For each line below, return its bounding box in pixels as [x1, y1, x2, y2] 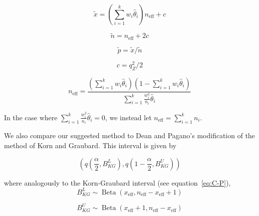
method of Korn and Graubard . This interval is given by [4, 140, 177, 150]
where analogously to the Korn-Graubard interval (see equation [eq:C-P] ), [4, 177, 231, 188]
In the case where [4, 112, 58, 122]
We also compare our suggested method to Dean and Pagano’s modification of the [4, 130, 255, 141]
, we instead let [105, 112, 152, 122]
